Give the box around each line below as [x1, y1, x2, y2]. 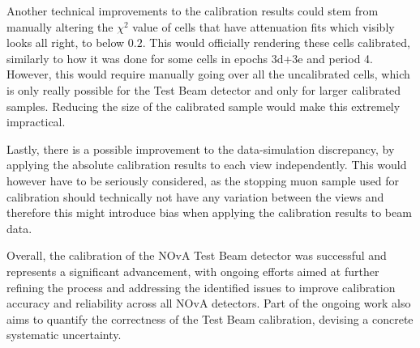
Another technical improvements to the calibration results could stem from [6, 2, 379, 19]
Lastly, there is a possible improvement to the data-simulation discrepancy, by [6, 140, 395, 157]
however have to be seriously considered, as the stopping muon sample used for [6, 172, 400, 189]
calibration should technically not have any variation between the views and [6, 188, 384, 205]
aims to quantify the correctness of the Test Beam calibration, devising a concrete [6, 310, 414, 327]
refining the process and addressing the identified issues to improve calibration [6, 278, 396, 295]
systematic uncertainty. [6, 326, 122, 343]
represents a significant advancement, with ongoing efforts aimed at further [6, 262, 379, 279]
